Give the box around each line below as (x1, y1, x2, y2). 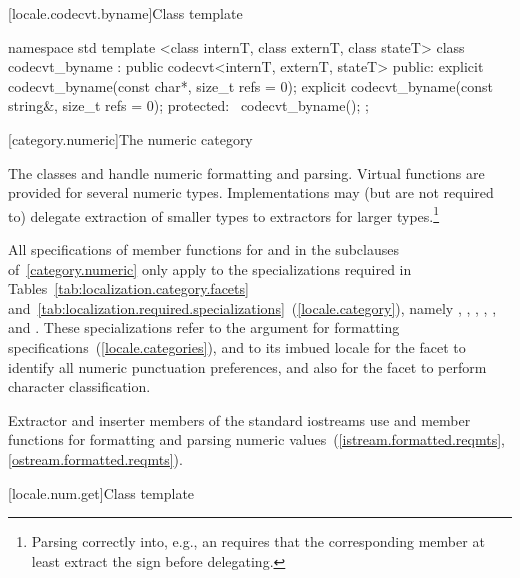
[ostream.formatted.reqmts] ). (8, 448, 183, 469)
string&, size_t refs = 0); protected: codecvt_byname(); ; (8, 95, 369, 116)
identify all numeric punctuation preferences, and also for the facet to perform (8, 356, 487, 377)
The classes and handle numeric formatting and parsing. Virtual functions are (8, 162, 485, 183)
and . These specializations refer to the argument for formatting (8, 317, 400, 338)
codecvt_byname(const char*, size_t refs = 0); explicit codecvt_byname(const (8, 75, 493, 96)
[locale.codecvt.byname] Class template (8, 3, 243, 23)
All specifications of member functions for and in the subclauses (8, 239, 399, 259)
